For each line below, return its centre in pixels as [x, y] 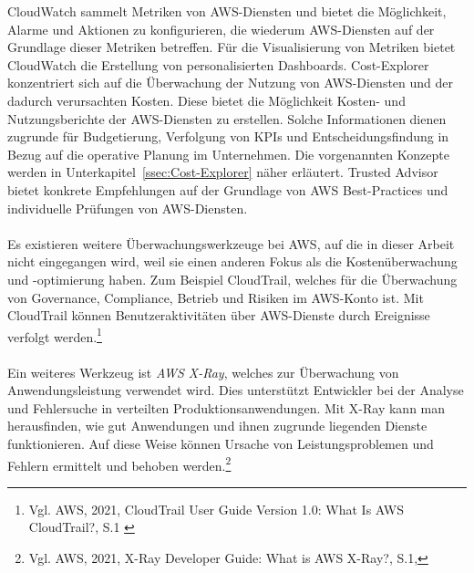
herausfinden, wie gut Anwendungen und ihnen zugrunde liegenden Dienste [217, 426]
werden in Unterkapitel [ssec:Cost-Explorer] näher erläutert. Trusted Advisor [223, 172]
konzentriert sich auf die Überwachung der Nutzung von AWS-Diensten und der [231, 83]
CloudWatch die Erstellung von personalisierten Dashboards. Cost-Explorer [218, 64]
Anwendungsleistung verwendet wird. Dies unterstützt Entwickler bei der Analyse [236, 390]
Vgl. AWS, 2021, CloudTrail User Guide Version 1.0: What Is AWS [216, 509]
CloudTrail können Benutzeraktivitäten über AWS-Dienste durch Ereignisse [219, 315]
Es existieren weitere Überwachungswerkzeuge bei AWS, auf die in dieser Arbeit [231, 243]
